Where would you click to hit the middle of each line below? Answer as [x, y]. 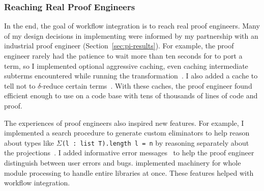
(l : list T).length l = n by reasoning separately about [155, 142]
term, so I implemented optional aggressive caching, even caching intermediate [126, 65]
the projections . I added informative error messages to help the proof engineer [129, 153]
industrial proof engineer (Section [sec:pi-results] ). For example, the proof [119, 46]
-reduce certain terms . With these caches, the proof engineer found [146, 85]
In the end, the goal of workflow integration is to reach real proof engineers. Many [132, 26]
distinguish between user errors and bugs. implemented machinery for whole [123, 162]
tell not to [20, 85]
